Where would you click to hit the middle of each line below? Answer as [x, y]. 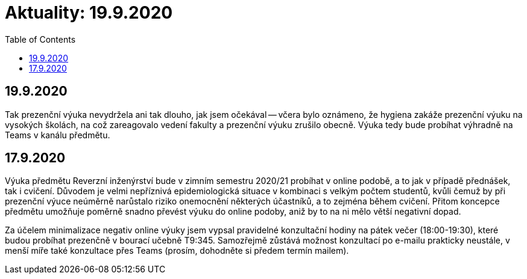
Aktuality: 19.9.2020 [89, 13]
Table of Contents [40, 39]
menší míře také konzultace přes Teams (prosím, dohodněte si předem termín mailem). [177, 251]
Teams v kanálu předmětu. [58, 135]
